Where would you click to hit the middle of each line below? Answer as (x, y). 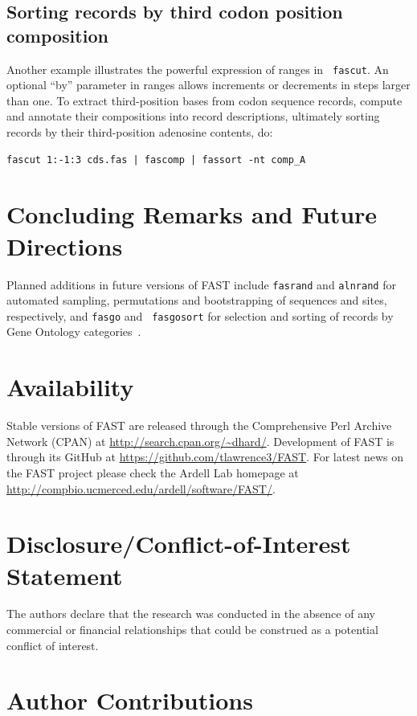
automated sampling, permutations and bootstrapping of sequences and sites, (197, 300)
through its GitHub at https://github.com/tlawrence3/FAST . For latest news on (205, 457)
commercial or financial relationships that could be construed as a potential (192, 630)
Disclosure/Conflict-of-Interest (179, 544)
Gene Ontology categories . (74, 331)
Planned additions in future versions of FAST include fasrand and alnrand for (201, 284)
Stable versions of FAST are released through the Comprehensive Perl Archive (199, 426)
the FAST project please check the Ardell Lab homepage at (153, 472)
